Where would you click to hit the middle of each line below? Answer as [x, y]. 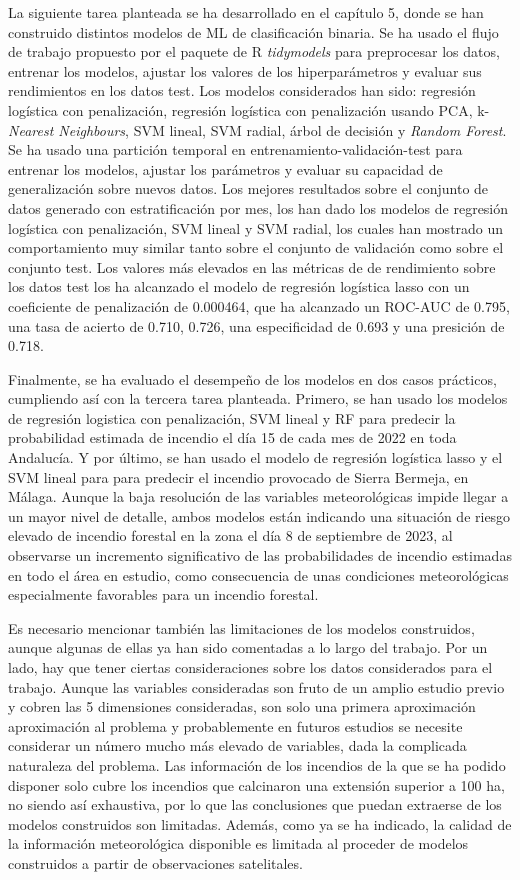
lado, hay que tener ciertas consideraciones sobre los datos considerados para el [250, 667]
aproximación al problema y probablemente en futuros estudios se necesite [235, 725]
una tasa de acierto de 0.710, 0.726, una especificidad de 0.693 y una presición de [256, 325]
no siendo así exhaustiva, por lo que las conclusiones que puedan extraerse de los [255, 804]
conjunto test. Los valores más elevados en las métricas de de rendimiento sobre [252, 266]
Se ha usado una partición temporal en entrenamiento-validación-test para [235, 149]
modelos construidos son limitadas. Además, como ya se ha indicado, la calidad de [260, 823]
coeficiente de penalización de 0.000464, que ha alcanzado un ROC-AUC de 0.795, [259, 305]
